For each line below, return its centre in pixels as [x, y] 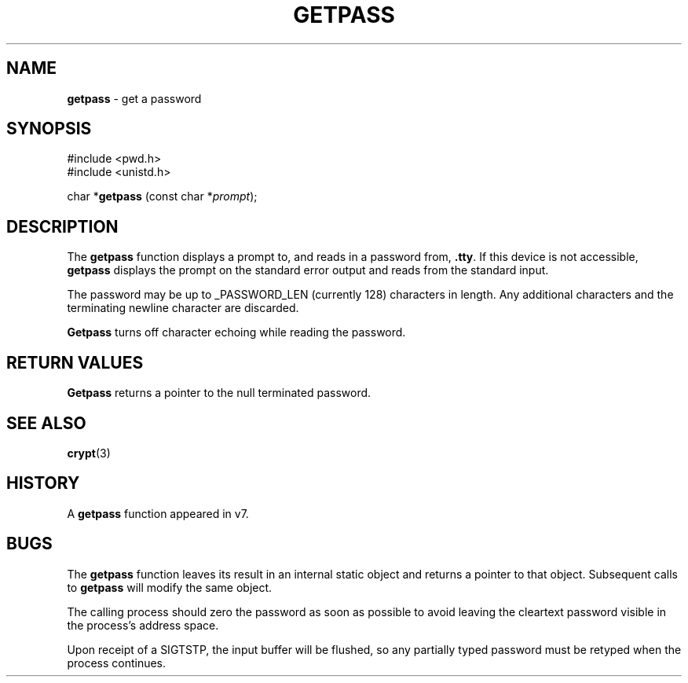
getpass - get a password [134, 98]
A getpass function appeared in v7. [158, 513]
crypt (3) [89, 453]
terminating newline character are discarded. [183, 308]
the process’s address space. [143, 625]
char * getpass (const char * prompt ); [162, 196]
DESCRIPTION [62, 226]
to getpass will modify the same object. [170, 587]
